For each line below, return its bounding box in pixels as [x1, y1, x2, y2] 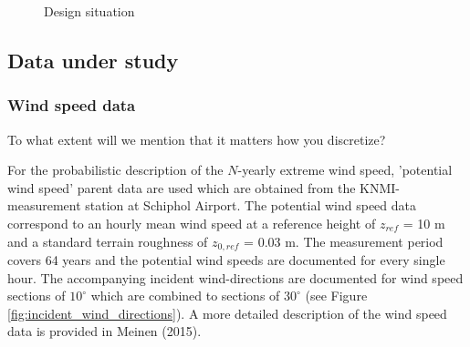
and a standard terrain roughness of [7, 231, 208, 250]
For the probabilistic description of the [7, 160, 224, 179]
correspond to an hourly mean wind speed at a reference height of [7, 213, 376, 232]
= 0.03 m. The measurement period [244, 231, 444, 250]
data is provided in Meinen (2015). [7, 321, 202, 341]
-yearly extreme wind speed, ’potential [237, 160, 453, 179]
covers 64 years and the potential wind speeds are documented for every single [7, 250, 445, 270]
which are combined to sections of [90, 286, 280, 305]
